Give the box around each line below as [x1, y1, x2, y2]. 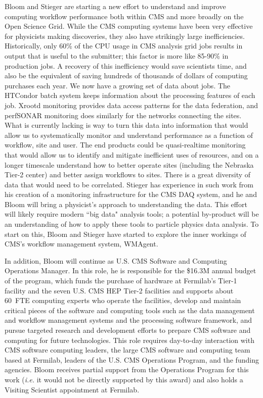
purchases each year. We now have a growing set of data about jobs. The [5, 80, 231, 90]
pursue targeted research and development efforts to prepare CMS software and [5, 325, 251, 335]
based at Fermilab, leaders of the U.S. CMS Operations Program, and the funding [5, 354, 259, 365]
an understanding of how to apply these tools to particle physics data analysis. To [5, 219, 259, 229]
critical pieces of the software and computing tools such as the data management [5, 305, 255, 315]
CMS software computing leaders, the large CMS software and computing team [5, 344, 250, 355]
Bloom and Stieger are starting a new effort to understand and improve [5, 1, 226, 11]
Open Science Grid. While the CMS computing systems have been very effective [5, 21, 253, 31]
